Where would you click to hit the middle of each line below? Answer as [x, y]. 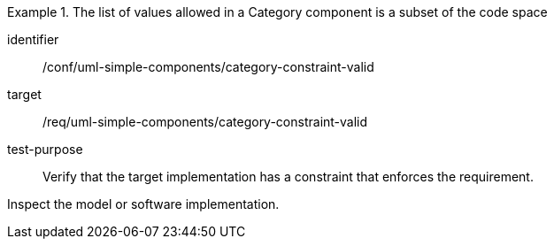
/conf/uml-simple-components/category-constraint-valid [208, 67]
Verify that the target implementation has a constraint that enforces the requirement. [288, 177]
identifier [33, 39]
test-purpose [45, 149]
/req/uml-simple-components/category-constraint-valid [205, 122]
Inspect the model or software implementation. [143, 204]
